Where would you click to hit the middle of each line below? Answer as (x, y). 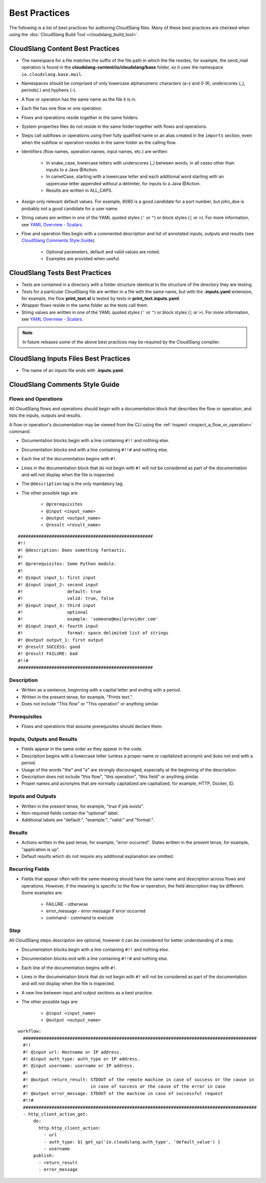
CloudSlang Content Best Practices (64, 49)
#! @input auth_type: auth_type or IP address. (82, 1059)
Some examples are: (42, 893)
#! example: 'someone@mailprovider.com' (88, 619)
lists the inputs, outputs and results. (45, 415)
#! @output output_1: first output (61, 640)
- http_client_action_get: (55, 1114)
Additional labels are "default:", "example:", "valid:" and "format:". (88, 820)
